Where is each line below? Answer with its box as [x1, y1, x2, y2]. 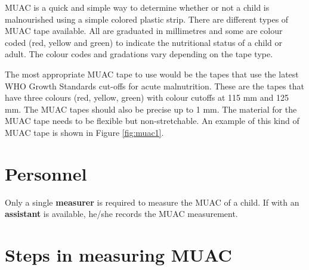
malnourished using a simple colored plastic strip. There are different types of [5, 13, 289, 25]
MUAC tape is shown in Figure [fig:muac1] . [5, 126, 164, 138]
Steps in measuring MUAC [5, 243, 232, 267]
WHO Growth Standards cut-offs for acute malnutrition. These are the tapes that [5, 79, 304, 92]
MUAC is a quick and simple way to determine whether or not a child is [5, 1, 270, 13]
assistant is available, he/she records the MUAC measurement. [5, 207, 238, 220]
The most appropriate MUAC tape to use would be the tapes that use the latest [5, 67, 299, 80]
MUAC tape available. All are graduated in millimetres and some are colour [5, 24, 283, 37]
